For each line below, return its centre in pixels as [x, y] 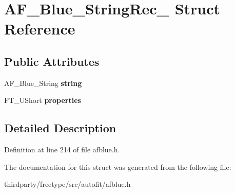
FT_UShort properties [43, 100]
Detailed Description [60, 128]
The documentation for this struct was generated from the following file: [118, 166]
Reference [40, 29]
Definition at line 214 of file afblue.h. [62, 150]
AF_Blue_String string [43, 83]
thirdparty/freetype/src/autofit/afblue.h [67, 184]
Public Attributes [52, 61]
